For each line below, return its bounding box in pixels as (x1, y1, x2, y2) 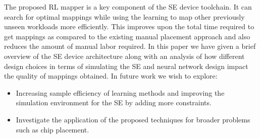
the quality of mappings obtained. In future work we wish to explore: (4, 71, 218, 81)
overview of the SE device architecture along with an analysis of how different (4, 50, 245, 61)
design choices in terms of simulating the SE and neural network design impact (4, 60, 248, 71)
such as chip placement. (16, 124, 89, 134)
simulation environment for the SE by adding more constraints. (16, 97, 212, 108)
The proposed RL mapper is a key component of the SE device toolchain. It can (4, 2, 252, 12)
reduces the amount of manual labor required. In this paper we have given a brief (4, 41, 256, 51)
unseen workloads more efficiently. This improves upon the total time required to (4, 21, 254, 32)
